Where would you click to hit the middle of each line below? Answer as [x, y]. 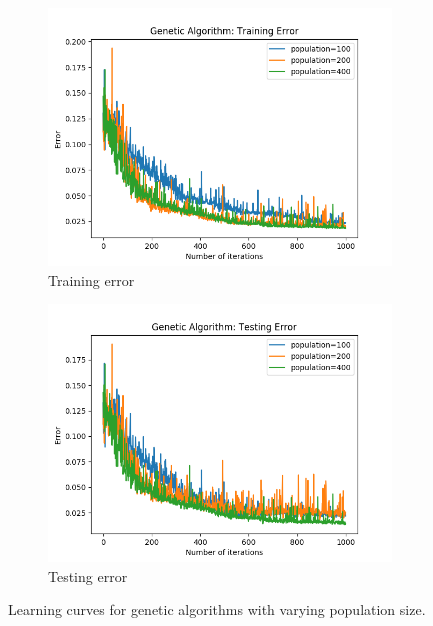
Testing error [88, 575]
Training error [91, 279]
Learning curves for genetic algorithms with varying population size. [217, 609]
